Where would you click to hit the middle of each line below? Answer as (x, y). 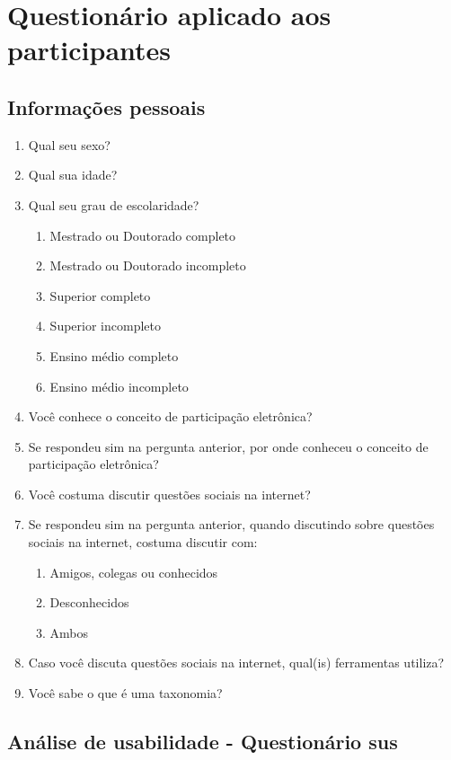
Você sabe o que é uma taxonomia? (125, 693)
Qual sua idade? (73, 175)
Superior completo (100, 295)
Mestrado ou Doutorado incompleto (148, 265)
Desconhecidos (89, 602)
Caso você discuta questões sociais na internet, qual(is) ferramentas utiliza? (236, 663)
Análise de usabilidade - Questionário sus (203, 742)
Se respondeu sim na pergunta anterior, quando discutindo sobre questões (231, 524)
